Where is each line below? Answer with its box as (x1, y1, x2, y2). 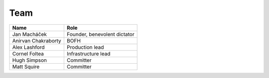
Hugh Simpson (12, 57, 47, 64)
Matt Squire (12, 63, 40, 70)
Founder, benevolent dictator (66, 31, 134, 38)
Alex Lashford (12, 43, 45, 50)
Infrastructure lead (66, 50, 111, 57)
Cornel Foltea (12, 50, 44, 57)
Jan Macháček (12, 31, 47, 38)
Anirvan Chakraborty (12, 37, 62, 44)
